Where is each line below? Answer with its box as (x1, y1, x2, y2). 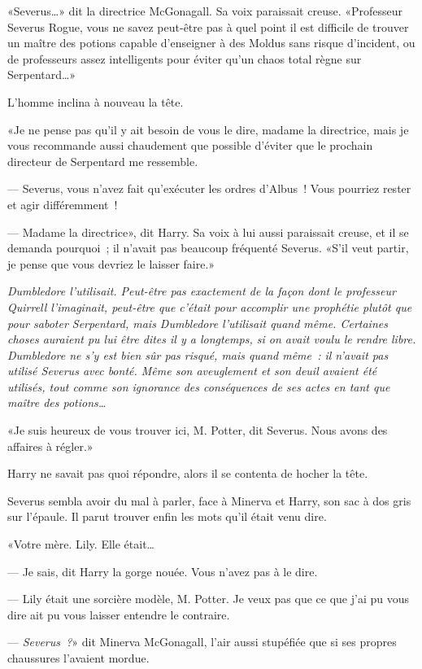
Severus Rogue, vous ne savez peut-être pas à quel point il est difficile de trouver (7, 18, 409, 35)
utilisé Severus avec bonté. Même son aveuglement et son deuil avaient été (7, 362, 377, 379)
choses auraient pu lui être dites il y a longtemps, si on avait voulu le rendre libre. (7, 330, 416, 348)
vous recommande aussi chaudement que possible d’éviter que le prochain (7, 137, 373, 154)
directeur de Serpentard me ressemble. (7, 152, 198, 169)
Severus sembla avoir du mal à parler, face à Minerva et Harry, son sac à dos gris (7, 492, 411, 509)
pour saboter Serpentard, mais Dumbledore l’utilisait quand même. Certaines (7, 314, 388, 331)
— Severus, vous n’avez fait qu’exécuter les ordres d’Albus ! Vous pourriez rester (7, 180, 411, 197)
